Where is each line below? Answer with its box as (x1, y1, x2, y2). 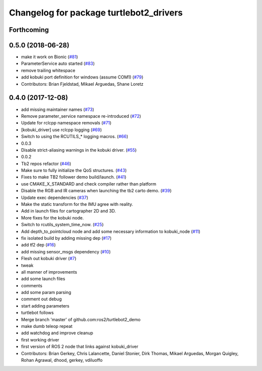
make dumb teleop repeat (21, 324, 73, 329)
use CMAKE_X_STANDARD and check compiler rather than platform (21, 181, 157, 186)
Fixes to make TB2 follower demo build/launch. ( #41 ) (21, 174, 127, 180)
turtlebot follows (21, 310, 54, 316)
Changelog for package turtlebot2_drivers (9, 7, 183, 18)
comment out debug (21, 296, 62, 302)
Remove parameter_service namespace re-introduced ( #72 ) (21, 113, 141, 119)
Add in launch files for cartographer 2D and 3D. (21, 208, 116, 214)
